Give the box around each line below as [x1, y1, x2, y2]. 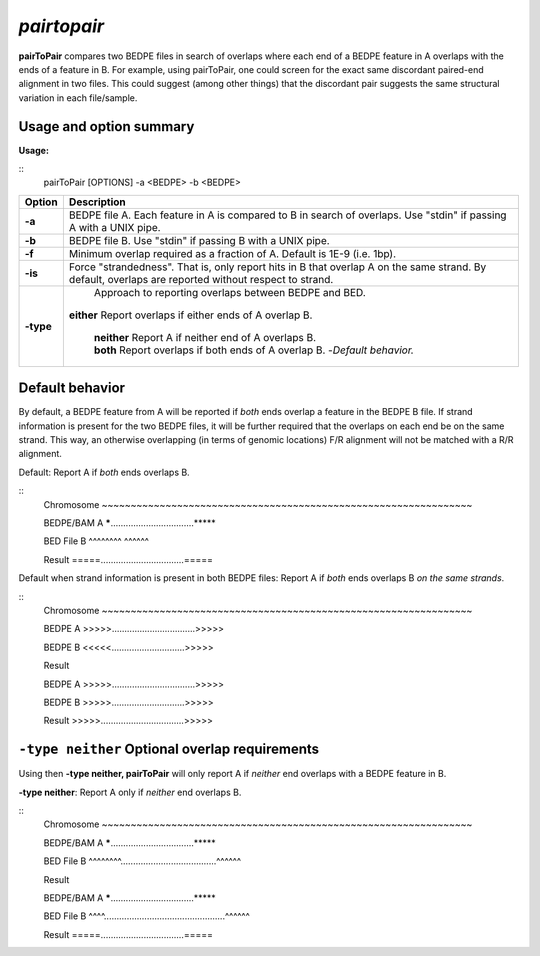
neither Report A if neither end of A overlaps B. [93, 330, 317, 344]
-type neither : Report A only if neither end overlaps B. [18, 786, 242, 798]
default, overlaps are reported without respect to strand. [68, 272, 334, 286]
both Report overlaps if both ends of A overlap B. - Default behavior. [93, 343, 415, 357]
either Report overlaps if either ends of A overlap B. [68, 308, 313, 322]
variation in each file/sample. [18, 91, 138, 104]
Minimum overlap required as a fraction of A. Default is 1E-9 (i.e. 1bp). [68, 246, 397, 260]
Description [68, 195, 127, 209]
